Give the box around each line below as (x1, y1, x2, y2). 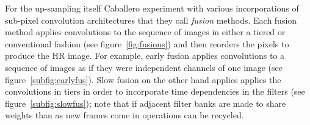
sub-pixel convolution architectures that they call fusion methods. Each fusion (5, 13, 297, 26)
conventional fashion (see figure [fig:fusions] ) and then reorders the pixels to (5, 37, 289, 50)
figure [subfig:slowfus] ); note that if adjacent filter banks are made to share (5, 96, 286, 109)
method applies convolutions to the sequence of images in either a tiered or (5, 25, 286, 38)
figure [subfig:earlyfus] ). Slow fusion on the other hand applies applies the (5, 73, 281, 86)
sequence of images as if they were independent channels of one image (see (5, 61, 283, 73)
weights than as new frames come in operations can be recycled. (5, 109, 244, 121)
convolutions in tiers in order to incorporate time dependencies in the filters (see (5, 85, 305, 98)
